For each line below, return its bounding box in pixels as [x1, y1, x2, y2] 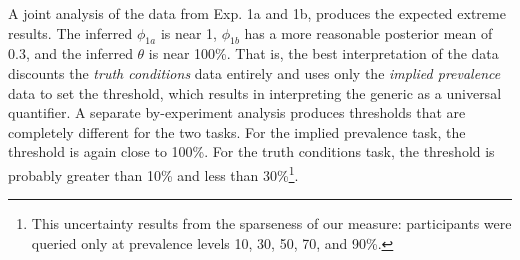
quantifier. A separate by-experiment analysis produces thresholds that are [8, 102, 466, 123]
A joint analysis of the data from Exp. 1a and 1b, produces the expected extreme [8, 3, 506, 23]
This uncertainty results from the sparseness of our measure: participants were [31, 213, 512, 234]
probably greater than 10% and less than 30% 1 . [8, 161, 299, 185]
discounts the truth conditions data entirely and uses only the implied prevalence [8, 62, 501, 83]
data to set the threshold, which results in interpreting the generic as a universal [8, 82, 502, 103]
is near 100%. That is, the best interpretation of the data [148, 43, 499, 64]
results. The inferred [8, 22, 133, 43]
